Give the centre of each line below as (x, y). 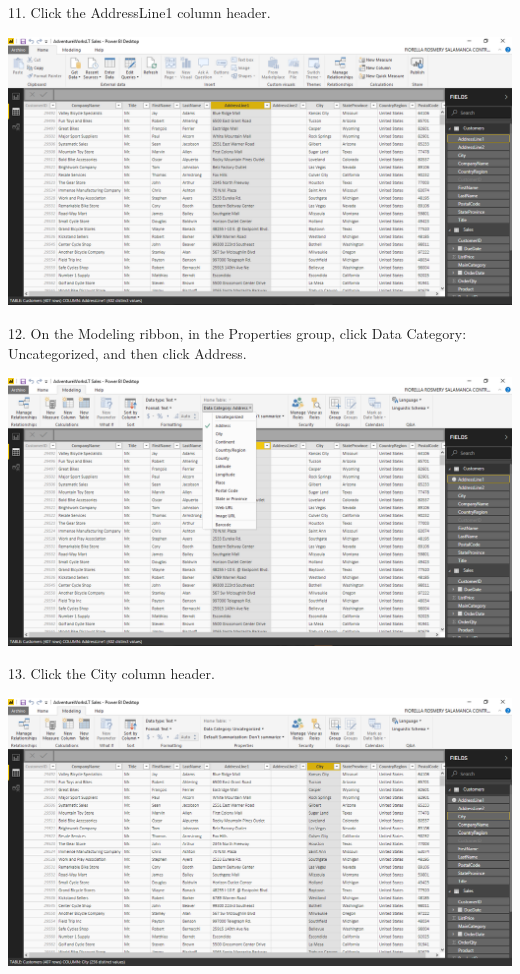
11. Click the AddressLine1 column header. (139, 12)
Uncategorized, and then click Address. (127, 352)
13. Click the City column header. (111, 673)
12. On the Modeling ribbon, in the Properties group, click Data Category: (237, 332)
